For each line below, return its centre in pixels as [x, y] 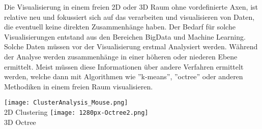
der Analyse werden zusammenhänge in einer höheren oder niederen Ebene [121, 56]
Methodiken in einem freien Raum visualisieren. [79, 86]
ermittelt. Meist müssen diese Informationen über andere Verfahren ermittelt [124, 66]
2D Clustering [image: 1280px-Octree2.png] [76, 112]
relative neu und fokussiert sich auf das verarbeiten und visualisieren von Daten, [129, 17]
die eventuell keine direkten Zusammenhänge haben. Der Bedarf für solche [120, 27]
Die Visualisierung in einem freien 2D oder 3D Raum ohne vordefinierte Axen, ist [131, 7]
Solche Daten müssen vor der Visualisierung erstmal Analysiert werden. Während [131, 46]
